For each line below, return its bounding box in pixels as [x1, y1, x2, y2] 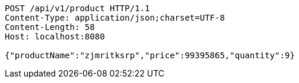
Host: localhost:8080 [5, 32, 105, 41]
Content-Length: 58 [5, 22, 95, 32]
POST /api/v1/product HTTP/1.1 [5, 4, 150, 13]
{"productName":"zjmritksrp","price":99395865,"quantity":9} [5, 51, 295, 60]
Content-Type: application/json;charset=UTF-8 [5, 13, 225, 22]
